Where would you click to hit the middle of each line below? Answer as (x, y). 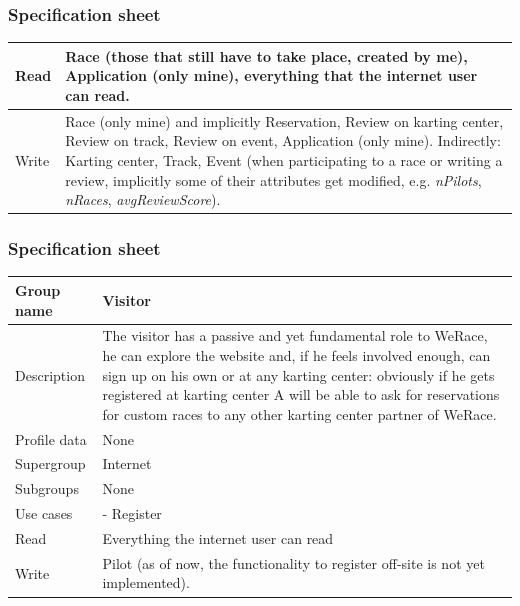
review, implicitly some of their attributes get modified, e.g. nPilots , (273, 179)
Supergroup (50, 463)
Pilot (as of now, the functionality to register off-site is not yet (293, 562)
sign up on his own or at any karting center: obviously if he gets (298, 374)
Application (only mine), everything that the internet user (271, 75)
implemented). (146, 582)
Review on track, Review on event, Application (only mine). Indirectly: (283, 140)
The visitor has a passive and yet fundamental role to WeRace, (295, 335)
